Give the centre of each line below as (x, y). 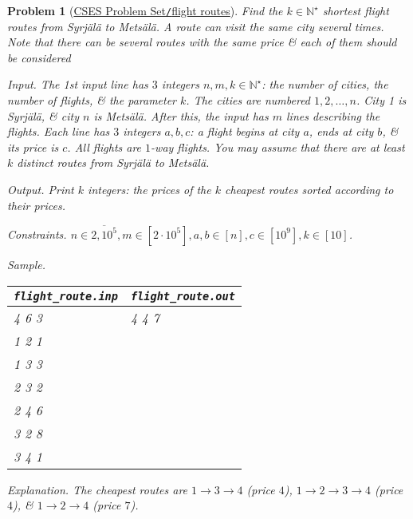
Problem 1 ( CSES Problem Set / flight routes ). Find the (145, 10)
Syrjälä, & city (43, 115)
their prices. (37, 205)
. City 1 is (381, 100)
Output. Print (41, 189)
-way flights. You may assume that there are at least (278, 147)
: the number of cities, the (325, 84)
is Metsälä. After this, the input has (181, 115)
